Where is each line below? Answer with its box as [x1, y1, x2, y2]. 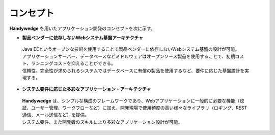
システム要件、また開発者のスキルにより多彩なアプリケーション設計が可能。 [22, 119, 183, 125]
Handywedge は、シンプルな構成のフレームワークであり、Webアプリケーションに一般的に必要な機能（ [22, 97, 240, 104]
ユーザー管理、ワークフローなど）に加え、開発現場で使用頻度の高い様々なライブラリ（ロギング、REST [31, 105, 248, 111]
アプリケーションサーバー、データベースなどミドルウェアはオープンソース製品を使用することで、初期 [22, 53, 235, 59]
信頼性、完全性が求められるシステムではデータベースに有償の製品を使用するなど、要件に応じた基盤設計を [22, 68, 245, 74]
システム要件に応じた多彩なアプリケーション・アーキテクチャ [22, 86, 151, 92]
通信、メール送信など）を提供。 [22, 112, 89, 118]
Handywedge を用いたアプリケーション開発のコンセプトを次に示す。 [9, 25, 155, 31]
